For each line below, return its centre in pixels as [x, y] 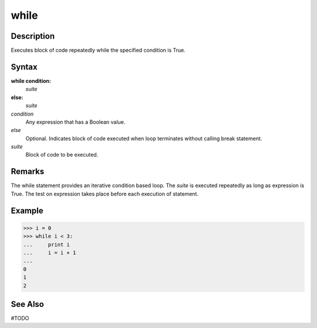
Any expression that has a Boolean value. [75, 122]
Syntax [24, 67]
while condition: [31, 81]
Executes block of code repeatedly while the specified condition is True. [98, 50]
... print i [47, 244]
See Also [27, 304]
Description [33, 36]
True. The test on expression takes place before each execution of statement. [105, 194]
